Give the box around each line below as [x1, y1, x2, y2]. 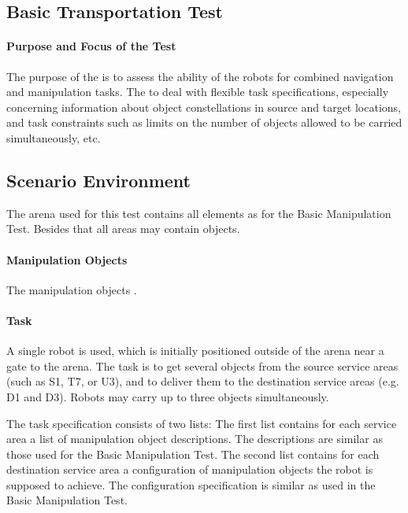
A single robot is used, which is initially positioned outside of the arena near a [6, 342, 384, 359]
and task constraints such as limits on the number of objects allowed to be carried [6, 114, 402, 131]
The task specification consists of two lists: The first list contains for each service [6, 415, 397, 431]
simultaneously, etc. [6, 129, 101, 146]
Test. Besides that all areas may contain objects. [6, 220, 240, 237]
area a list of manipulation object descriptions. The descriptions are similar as [6, 430, 383, 447]
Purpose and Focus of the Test [6, 38, 176, 54]
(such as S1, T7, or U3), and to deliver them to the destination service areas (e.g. [6, 373, 399, 389]
